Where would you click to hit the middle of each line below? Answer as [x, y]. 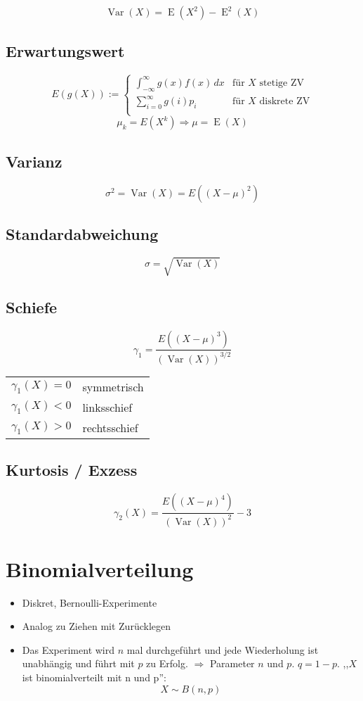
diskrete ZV [285, 102]
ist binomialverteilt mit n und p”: [94, 677]
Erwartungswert [65, 51]
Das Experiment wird [68, 649]
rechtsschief [110, 427]
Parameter [232, 663]
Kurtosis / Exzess [72, 470]
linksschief [107, 407]
